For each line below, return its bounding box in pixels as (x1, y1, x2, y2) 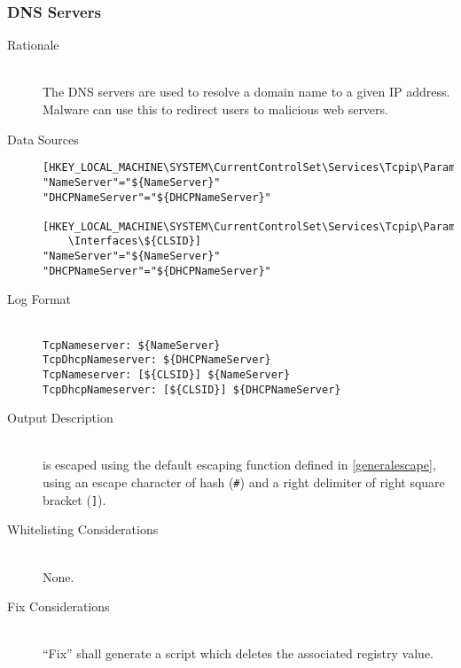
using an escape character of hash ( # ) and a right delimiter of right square (43, 473, 445, 492)
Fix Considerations (7, 597, 110, 616)
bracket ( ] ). (43, 490, 106, 509)
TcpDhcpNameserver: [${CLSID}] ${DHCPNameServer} (43, 383, 341, 396)
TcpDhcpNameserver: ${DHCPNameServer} (43, 353, 271, 367)
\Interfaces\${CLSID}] (67, 235, 201, 248)
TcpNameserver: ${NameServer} (43, 338, 221, 352)
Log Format (7, 290, 71, 308)
